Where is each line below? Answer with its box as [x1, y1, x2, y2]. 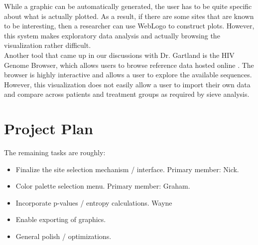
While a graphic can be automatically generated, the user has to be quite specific [4, 1, 252, 11]
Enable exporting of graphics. [15, 214, 106, 225]
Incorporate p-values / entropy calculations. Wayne [15, 197, 172, 208]
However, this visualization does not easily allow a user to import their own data [4, 79, 251, 89]
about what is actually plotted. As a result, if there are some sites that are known [4, 10, 254, 21]
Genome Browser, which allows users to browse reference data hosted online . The [4, 59, 254, 70]
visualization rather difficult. [4, 40, 91, 50]
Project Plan [4, 118, 93, 139]
